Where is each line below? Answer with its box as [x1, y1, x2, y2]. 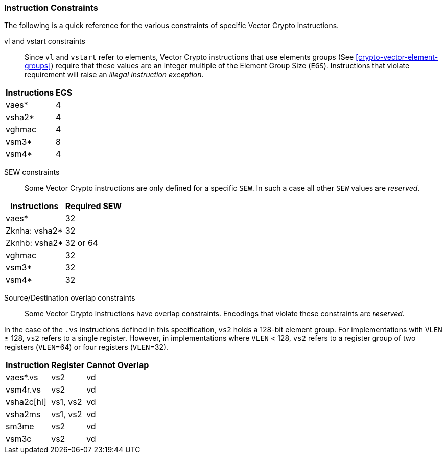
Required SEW [65, 201, 122, 212]
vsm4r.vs [6, 384, 41, 395]
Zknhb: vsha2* [6, 238, 63, 248]
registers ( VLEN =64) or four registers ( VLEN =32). [4, 342, 169, 352]
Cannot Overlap [86, 360, 149, 371]
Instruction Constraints [4, 3, 98, 13]
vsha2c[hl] [6, 397, 46, 407]
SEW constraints [4, 168, 60, 177]
